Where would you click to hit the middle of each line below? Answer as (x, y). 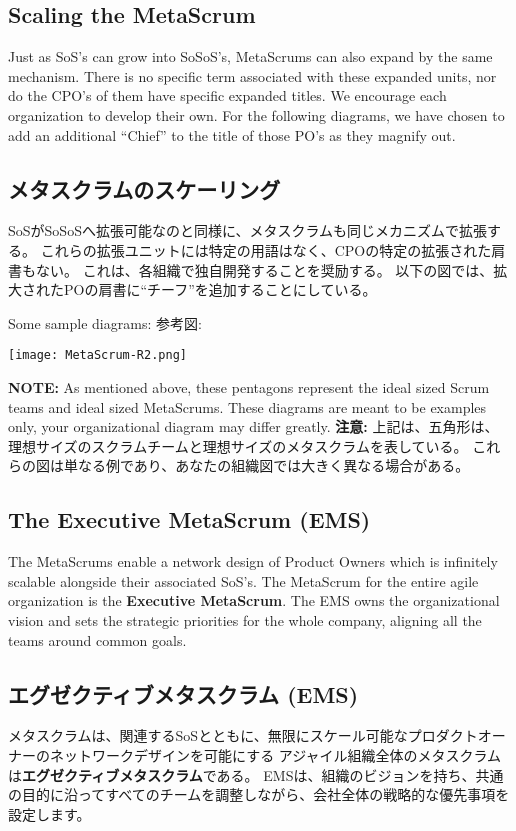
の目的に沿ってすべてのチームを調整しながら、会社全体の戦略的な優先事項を (259, 794)
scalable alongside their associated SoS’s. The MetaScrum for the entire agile (243, 580)
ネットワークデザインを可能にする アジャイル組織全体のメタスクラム (275, 754)
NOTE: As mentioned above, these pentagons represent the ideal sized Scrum (249, 387)
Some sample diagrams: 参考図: (105, 322)
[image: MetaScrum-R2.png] (97, 355)
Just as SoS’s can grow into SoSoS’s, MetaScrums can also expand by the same (250, 56)
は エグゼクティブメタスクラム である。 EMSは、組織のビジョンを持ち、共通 (256, 774)
